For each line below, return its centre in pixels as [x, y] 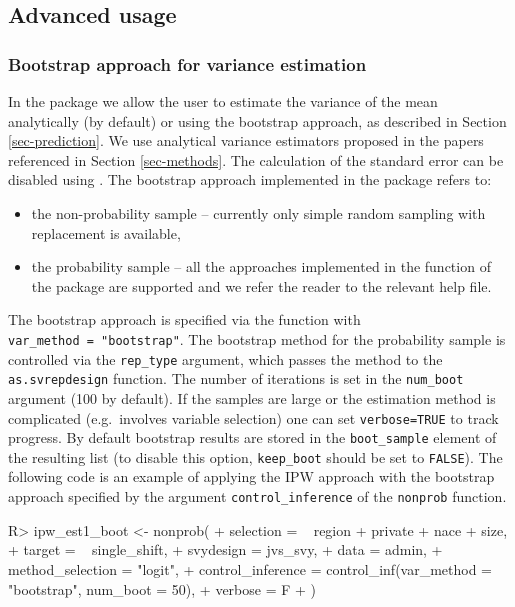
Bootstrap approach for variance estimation [187, 63]
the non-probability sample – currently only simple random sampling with [258, 212]
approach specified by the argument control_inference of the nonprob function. [257, 496]
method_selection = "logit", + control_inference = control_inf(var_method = [250, 568]
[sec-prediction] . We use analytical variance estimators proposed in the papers [246, 140]
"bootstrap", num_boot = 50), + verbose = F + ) [162, 588]
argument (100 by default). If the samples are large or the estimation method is [252, 397]
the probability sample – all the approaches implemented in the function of [261, 266]
